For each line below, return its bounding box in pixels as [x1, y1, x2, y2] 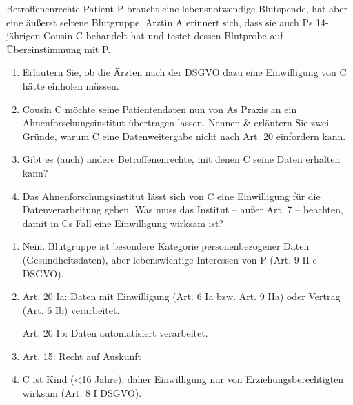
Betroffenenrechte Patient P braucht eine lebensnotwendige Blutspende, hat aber [6, 1, 347, 15]
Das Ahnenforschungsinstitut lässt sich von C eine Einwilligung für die [22, 188, 321, 203]
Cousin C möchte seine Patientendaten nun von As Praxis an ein [22, 101, 297, 116]
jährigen [6, 28, 41, 43]
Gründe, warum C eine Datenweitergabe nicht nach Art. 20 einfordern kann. [22, 128, 346, 143]
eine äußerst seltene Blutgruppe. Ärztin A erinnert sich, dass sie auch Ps [6, 14, 313, 29]
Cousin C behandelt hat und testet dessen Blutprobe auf [43, 28, 283, 43]
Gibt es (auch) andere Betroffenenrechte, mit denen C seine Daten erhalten [22, 152, 341, 166]
